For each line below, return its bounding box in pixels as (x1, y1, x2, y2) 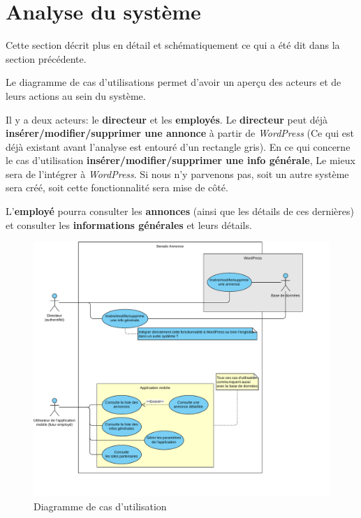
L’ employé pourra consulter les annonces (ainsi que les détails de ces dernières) (6, 204, 354, 219)
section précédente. (6, 51, 87, 66)
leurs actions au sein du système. (6, 88, 146, 103)
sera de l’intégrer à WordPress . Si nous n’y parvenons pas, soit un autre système (6, 166, 349, 181)
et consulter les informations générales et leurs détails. (6, 217, 252, 232)
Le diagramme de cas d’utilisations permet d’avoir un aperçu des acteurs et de (6, 75, 341, 89)
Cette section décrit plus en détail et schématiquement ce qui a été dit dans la (6, 38, 340, 52)
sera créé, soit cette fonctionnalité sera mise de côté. (6, 180, 228, 195)
